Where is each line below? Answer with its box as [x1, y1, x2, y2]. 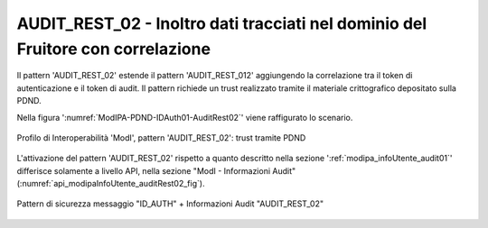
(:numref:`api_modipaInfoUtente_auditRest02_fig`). [16, 178, 205, 189]
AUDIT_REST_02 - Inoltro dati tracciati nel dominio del [16, 14, 427, 33]
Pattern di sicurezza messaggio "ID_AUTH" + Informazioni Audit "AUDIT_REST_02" [16, 198, 324, 209]
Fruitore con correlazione [16, 39, 211, 59]
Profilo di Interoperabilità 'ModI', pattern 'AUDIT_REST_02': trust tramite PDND [16, 132, 306, 143]
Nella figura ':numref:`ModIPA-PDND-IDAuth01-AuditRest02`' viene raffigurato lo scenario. [16, 112, 353, 123]
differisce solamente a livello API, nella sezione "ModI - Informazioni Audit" [16, 165, 296, 176]
